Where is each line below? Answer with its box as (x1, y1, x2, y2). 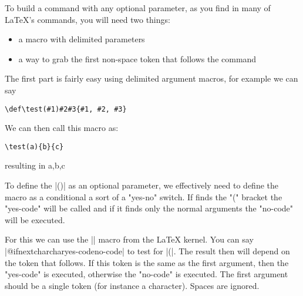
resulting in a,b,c (5, 159, 65, 171)
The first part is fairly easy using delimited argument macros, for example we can (5, 72, 298, 85)
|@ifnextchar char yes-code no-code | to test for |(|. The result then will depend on (5, 245, 290, 257)
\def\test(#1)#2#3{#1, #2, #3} (5, 105, 127, 113)
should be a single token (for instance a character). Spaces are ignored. (5, 279, 260, 291)
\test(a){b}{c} (5, 142, 64, 151)
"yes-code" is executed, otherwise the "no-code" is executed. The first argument (5, 268, 288, 280)
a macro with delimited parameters (18, 33, 145, 45)
